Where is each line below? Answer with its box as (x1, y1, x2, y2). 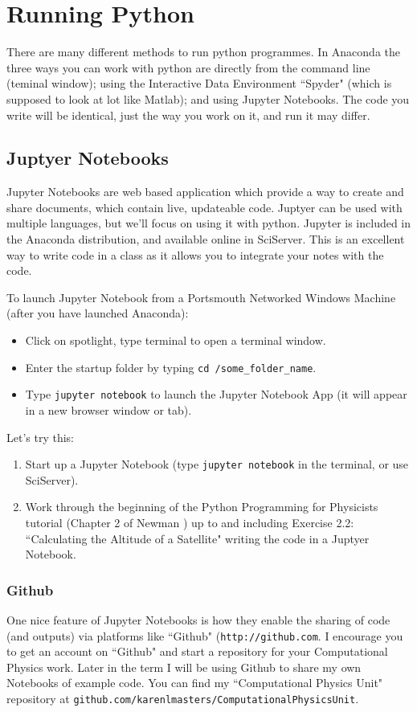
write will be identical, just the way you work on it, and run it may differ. (6, 106, 370, 123)
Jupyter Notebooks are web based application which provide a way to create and (6, 183, 404, 200)
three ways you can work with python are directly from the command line (6, 59, 370, 76)
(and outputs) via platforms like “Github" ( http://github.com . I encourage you (6, 627, 403, 644)
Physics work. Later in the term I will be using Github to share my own (6, 658, 362, 675)
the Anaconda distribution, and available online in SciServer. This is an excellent (6, 231, 405, 248)
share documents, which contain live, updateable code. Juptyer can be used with (6, 198, 403, 215)
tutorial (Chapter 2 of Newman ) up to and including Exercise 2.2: (25, 514, 354, 530)
